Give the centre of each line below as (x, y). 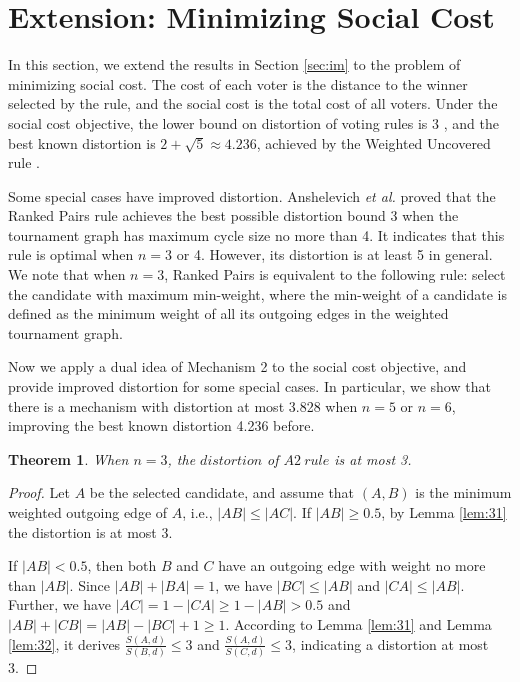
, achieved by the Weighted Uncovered (373, 142)
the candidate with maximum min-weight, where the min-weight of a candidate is (258, 293)
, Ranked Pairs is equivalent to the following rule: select (335, 274)
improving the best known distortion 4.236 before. (161, 425)
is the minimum (463, 492)
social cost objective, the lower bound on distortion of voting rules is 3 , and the (253, 122)
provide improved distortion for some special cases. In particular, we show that (249, 386)
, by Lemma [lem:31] (444, 512)
